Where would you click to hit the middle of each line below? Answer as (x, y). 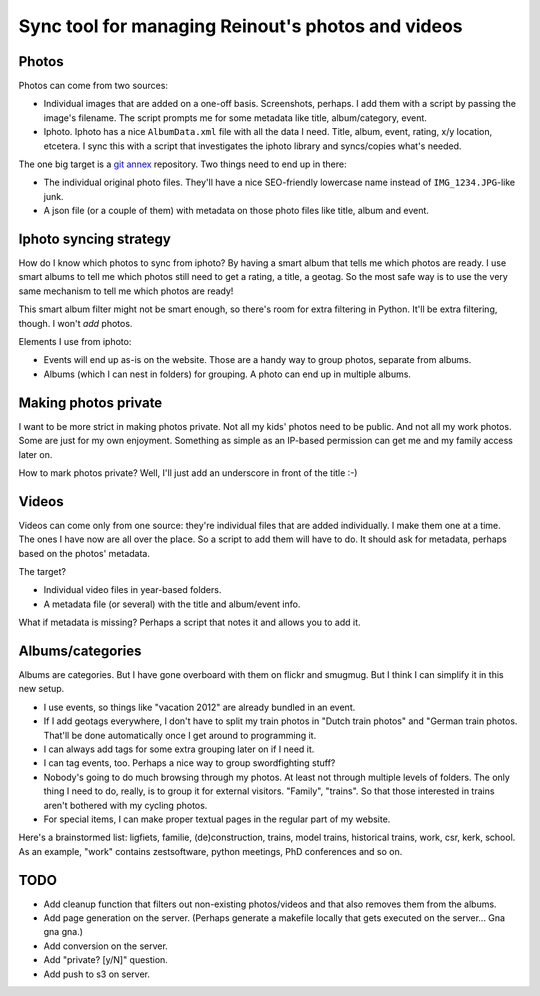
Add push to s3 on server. (96, 974)
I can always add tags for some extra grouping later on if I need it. (179, 749)
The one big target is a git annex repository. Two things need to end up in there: (182, 164)
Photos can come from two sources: (93, 86)
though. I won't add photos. (75, 323)
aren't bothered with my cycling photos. (125, 805)
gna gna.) (63, 932)
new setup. (41, 689)
